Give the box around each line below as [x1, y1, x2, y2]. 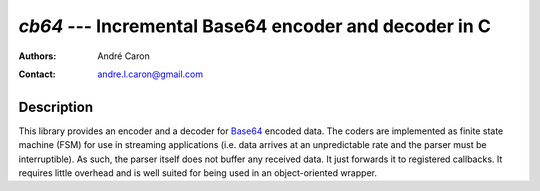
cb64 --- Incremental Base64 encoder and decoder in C [18, 15, 492, 37]
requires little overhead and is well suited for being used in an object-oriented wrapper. [18, 167, 377, 179]
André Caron [97, 50, 150, 62]
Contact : [18, 68, 57, 80]
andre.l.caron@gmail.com [97, 68, 204, 80]
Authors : [18, 50, 57, 62]
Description [18, 98, 94, 115]
